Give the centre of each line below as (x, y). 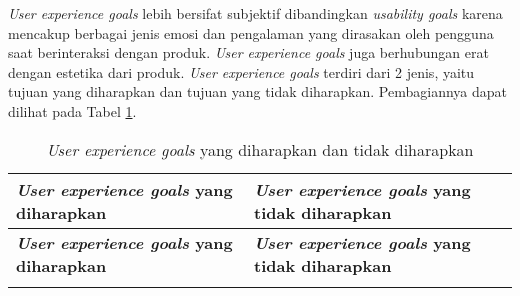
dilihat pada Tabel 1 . (72, 110)
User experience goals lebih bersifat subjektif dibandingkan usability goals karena (255, 13)
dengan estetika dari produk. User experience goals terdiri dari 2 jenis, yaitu (241, 71)
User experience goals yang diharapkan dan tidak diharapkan (260, 149)
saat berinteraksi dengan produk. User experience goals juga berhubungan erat (248, 52)
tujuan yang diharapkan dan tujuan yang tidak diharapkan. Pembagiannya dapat (257, 91)
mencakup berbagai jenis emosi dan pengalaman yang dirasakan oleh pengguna (251, 32)
